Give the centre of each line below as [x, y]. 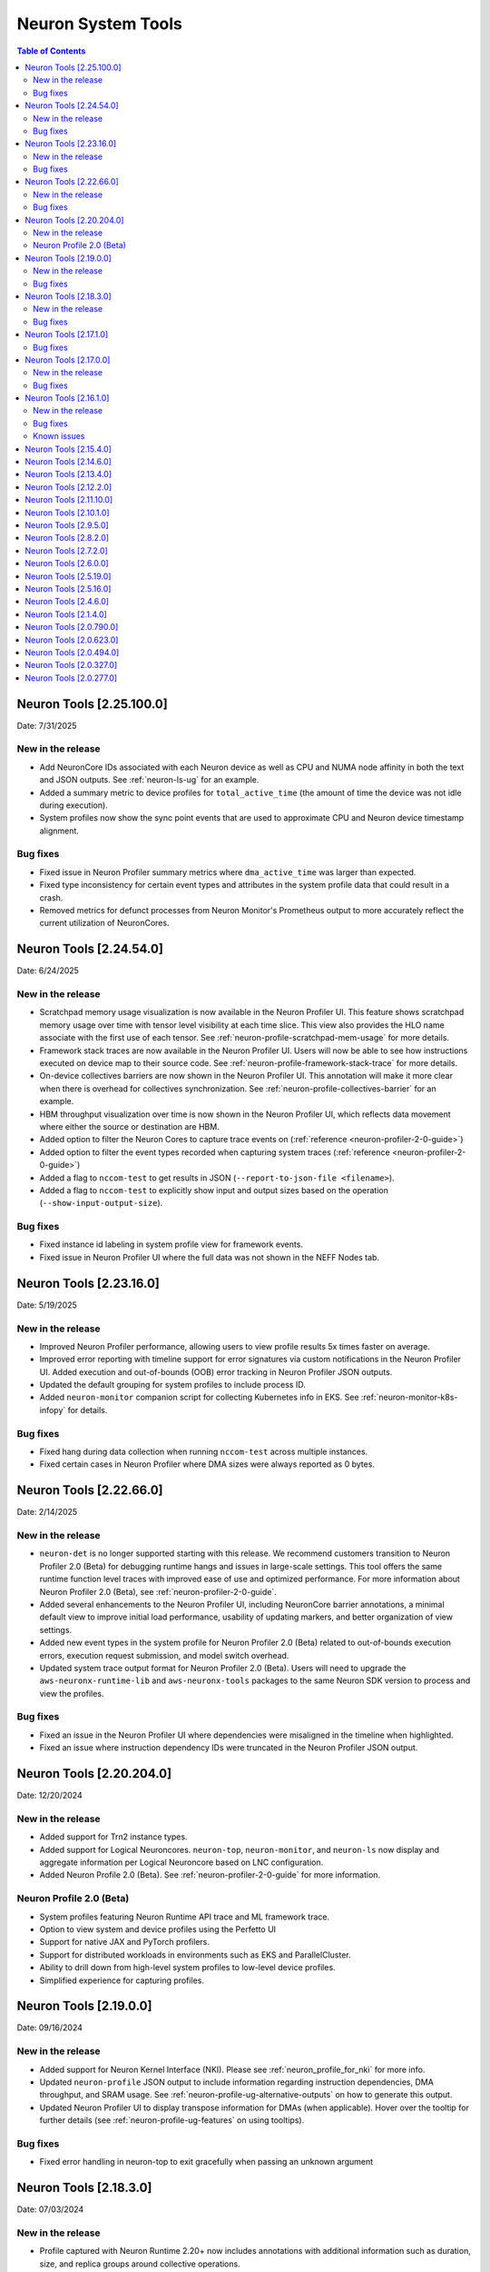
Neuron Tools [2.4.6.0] [67, 602]
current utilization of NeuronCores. [104, 923]
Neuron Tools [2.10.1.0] [67, 513]
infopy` [53, 1410]
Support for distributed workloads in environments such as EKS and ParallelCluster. [195, 1955]
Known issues [59, 436]
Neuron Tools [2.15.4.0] [69, 449]
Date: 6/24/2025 [48, 971]
